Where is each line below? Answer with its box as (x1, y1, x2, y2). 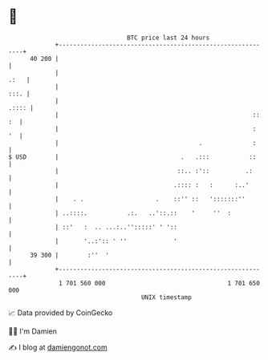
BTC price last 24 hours (127, 34, 210, 42)
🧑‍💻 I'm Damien (8, 326, 58, 336)
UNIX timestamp (140, 293, 193, 301)
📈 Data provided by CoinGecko (8, 308, 113, 318)
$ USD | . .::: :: (8, 152, 257, 161)
